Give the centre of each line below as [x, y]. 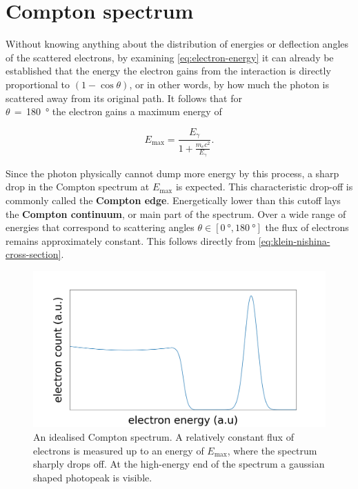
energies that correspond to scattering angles [100, 227]
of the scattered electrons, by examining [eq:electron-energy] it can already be [170, 57]
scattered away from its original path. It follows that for [124, 98]
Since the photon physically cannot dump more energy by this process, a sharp [172, 173]
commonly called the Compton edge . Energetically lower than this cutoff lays [173, 200]
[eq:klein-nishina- [294, 240]
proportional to [38, 84]
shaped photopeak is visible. [93, 477]
